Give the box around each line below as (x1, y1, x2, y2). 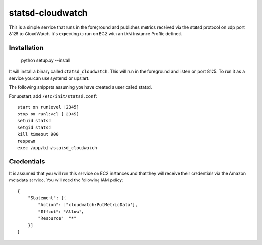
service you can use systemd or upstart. (9, 75, 90, 81)
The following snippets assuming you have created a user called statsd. (9, 84, 152, 90)
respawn (17, 138, 36, 144)
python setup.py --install (21, 57, 71, 63)
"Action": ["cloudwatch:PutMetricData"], (38, 202, 138, 208)
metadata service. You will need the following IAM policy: (9, 177, 124, 183)
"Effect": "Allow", (38, 209, 84, 214)
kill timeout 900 (17, 131, 59, 137)
